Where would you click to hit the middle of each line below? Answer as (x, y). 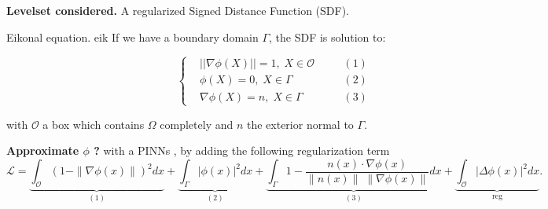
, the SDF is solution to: (327, 37)
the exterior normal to (300, 124)
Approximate (43, 150)
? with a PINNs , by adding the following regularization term (242, 150)
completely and (197, 124)
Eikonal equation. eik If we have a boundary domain (132, 37)
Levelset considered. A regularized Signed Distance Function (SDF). (178, 10)
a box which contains (94, 124)
